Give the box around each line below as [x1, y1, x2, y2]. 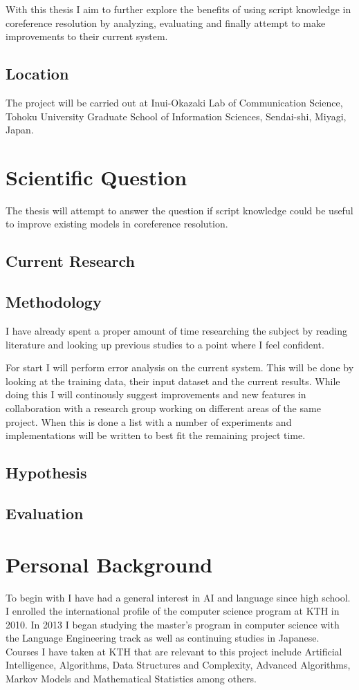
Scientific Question [6, 162, 187, 191]
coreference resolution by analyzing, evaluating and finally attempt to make [6, 15, 326, 30]
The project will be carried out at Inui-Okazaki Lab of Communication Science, [6, 95, 343, 109]
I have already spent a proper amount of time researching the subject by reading [6, 324, 347, 338]
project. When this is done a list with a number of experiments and [6, 414, 292, 429]
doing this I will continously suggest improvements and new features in [6, 387, 306, 402]
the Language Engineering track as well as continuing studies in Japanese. [6, 631, 320, 645]
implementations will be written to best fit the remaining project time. [6, 428, 306, 442]
